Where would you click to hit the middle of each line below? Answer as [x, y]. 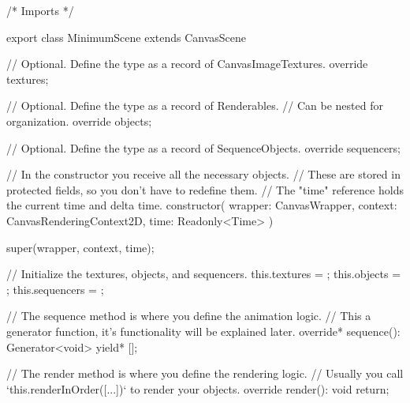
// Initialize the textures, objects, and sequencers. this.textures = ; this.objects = [204, 274]
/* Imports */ [40, 10]
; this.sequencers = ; [55, 289]
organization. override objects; [79, 121]
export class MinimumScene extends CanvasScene [127, 37]
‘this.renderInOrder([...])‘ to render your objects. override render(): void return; [198, 388]
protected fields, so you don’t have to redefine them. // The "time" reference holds [205, 189]
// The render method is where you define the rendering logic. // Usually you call [205, 373]
